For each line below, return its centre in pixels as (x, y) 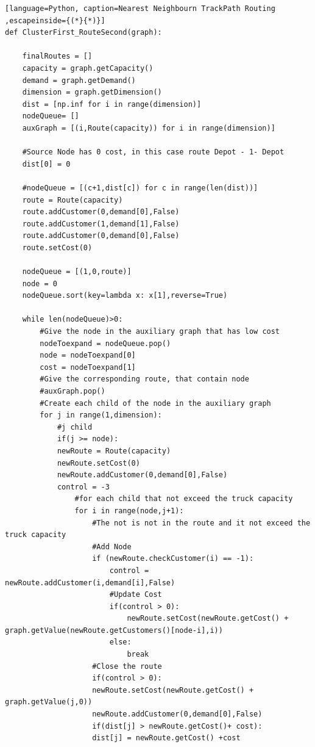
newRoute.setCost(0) (98, 463)
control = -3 (83, 487)
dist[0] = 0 (46, 164)
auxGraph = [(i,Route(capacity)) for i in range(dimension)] (149, 128)
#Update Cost (136, 595)
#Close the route (127, 666)
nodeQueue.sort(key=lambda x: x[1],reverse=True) (125, 296)
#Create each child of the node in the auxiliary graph (155, 403)
